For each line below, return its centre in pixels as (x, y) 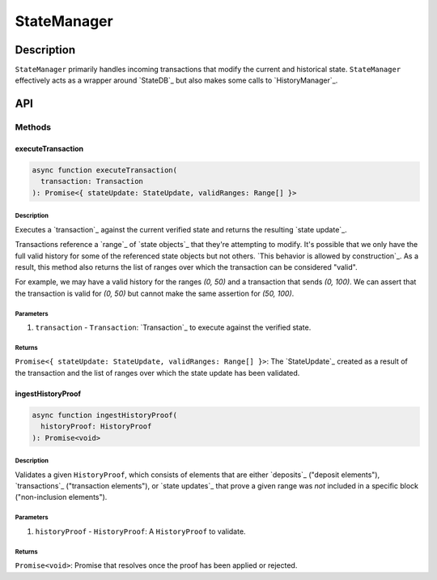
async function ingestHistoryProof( (105, 415)
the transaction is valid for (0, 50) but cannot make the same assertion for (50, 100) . (155, 293)
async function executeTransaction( (105, 171)
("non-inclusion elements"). (61, 497)
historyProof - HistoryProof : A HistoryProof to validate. (140, 531)
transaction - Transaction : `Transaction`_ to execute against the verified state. (173, 327)
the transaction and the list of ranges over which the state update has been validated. (157, 373)
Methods (33, 127)
